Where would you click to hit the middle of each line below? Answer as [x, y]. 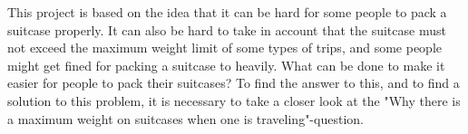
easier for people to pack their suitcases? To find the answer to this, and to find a [234, 83]
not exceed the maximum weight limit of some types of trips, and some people [225, 48]
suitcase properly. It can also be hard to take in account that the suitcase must [227, 29]
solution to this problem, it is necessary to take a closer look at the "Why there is [234, 100]
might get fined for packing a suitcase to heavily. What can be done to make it [226, 65]
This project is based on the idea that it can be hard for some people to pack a [227, 12]
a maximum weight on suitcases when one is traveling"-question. [185, 118]
